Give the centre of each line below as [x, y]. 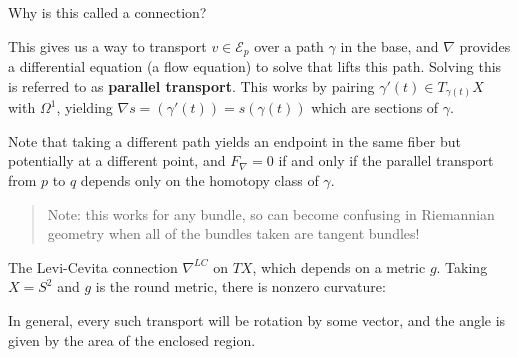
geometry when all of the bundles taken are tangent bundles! [233, 233]
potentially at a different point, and [117, 160]
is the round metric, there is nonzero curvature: [240, 286]
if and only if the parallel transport [386, 160]
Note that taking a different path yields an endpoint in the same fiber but [234, 140]
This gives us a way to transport [107, 45]
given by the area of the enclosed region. [132, 339]
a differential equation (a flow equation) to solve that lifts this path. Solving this [255, 66]
